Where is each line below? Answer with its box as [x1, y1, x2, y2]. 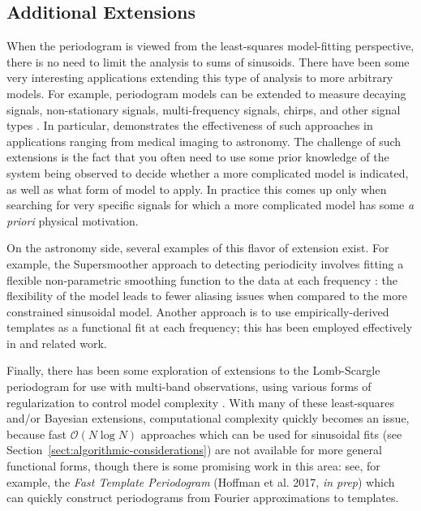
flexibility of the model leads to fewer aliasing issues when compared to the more [6, 287, 407, 304]
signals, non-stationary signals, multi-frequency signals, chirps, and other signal [6, 101, 401, 118]
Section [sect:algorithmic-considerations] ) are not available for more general [6, 441, 382, 458]
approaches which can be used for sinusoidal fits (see [140, 425, 402, 442]
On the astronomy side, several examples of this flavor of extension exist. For [6, 239, 389, 256]
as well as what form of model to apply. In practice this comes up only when [6, 180, 387, 197]
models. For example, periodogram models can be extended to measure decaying [6, 84, 406, 101]
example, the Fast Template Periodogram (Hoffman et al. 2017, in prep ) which [6, 473, 395, 490]
